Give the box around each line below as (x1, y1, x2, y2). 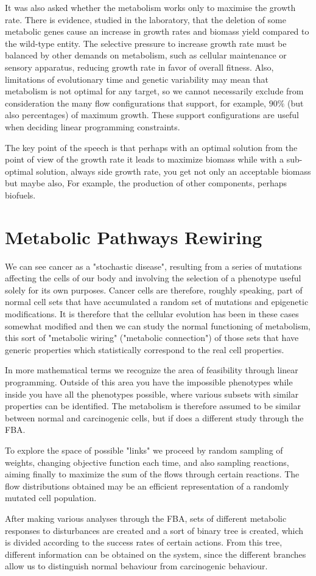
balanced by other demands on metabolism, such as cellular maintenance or (5, 49, 287, 61)
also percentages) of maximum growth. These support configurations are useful (5, 108, 299, 121)
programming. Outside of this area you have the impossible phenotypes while (5, 375, 293, 388)
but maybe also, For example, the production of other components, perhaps (5, 177, 287, 189)
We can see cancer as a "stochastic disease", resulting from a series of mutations (5, 259, 302, 272)
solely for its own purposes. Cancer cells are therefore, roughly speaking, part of (5, 283, 303, 296)
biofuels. (5, 188, 36, 201)
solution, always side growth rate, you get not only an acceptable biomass (36, 164, 311, 177)
